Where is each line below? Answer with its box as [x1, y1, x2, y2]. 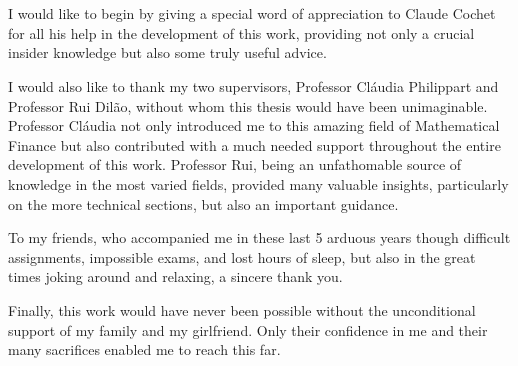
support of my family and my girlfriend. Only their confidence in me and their [8, 319, 488, 340]
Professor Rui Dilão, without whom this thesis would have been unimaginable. [8, 95, 488, 116]
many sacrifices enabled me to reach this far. [8, 339, 281, 360]
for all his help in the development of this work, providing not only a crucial [8, 22, 475, 43]
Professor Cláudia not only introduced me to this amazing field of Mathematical [8, 115, 500, 136]
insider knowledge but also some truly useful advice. [8, 42, 327, 63]
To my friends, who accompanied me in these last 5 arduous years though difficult [8, 227, 511, 248]
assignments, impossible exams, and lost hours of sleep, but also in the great [8, 246, 476, 267]
